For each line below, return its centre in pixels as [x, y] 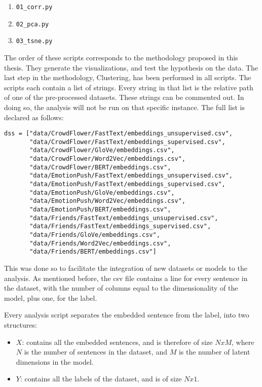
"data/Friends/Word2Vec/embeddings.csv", [100, 243]
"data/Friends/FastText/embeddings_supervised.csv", [120, 226]
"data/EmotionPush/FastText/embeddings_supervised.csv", [127, 184]
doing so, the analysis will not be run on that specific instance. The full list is [125, 107]
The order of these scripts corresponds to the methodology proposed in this [121, 57]
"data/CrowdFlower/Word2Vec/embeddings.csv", [107, 159]
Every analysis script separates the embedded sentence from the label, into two [127, 315]
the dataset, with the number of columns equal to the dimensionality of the [121, 288]
